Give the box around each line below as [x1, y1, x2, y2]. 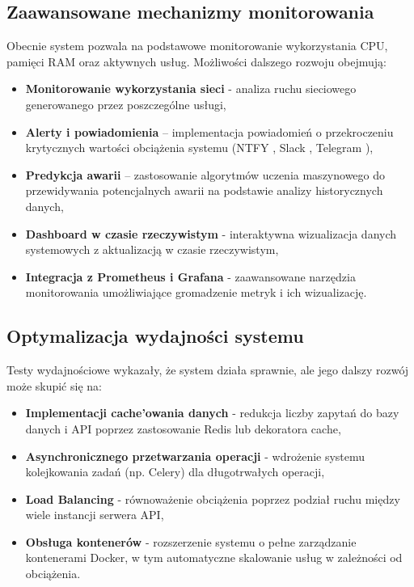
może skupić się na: [6, 377, 102, 394]
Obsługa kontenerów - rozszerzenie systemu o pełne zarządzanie [25, 533, 357, 550]
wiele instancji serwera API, [25, 506, 164, 523]
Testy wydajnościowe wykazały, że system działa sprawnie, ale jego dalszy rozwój [6, 361, 409, 378]
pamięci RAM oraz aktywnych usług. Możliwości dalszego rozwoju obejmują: [6, 53, 387, 70]
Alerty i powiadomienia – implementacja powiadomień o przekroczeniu [25, 123, 394, 140]
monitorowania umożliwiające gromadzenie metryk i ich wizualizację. [25, 284, 367, 301]
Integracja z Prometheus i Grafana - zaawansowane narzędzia [25, 268, 356, 285]
